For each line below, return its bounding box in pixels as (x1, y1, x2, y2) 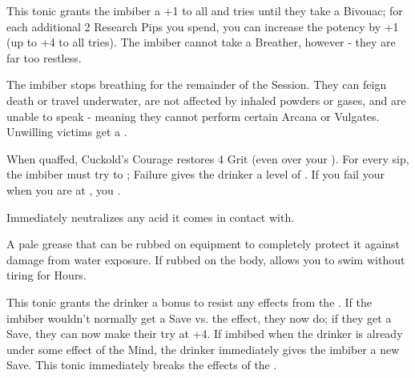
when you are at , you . (6, 181, 121, 198)
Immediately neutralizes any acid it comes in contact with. (6, 208, 295, 225)
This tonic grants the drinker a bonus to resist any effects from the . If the (6, 293, 373, 310)
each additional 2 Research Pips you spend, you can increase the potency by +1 (6, 18, 399, 34)
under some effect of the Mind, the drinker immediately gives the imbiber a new (6, 340, 400, 357)
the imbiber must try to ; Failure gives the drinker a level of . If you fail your (6, 166, 385, 183)
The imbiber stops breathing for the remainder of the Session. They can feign (6, 76, 387, 93)
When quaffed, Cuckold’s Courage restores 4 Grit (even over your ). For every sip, (6, 150, 409, 167)
